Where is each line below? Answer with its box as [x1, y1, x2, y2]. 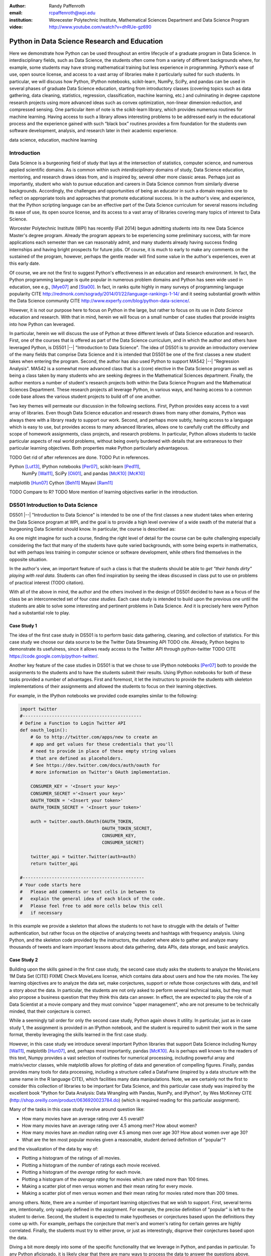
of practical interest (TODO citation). [9, 579, 85, 585]
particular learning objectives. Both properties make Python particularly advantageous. [9, 445, 189, 451]
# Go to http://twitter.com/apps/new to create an [30, 734, 158, 740]
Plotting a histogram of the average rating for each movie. [22, 1169, 142, 1175]
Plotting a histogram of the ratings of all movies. [22, 1155, 121, 1161]
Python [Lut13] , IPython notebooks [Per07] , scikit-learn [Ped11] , [9, 463, 141, 469]
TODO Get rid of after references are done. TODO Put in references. [9, 454, 150, 460]
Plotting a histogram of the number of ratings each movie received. [22, 1162, 161, 1168]
